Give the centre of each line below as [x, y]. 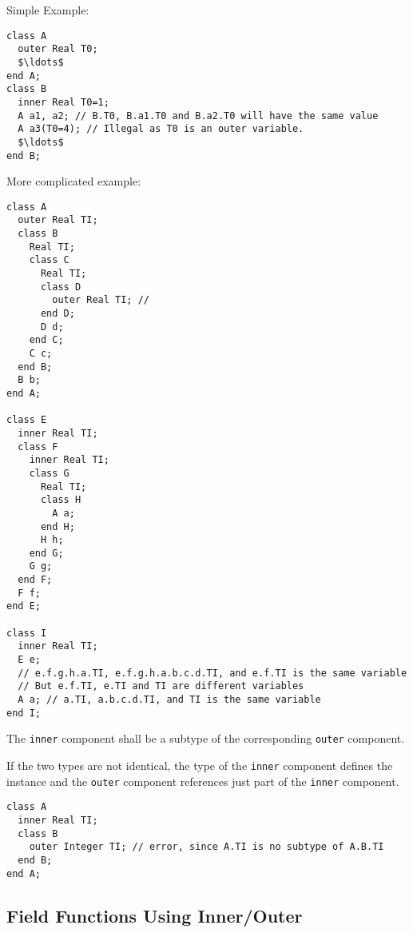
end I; [24, 713]
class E [27, 420]
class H [61, 500]
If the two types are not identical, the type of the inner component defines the [200, 765]
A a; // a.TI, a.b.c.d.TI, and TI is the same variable [169, 700]
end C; [46, 340]
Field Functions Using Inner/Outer [155, 915]
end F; [35, 580]
